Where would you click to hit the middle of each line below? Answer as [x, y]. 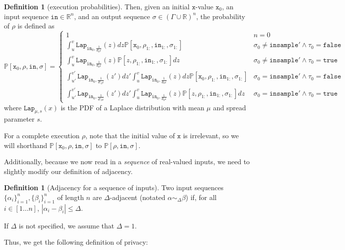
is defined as [36, 26]
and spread [230, 107]
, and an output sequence [112, 16]
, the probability [221, 16]
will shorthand [26, 145]
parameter [19, 119]
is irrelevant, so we [211, 135]
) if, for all [201, 197]
